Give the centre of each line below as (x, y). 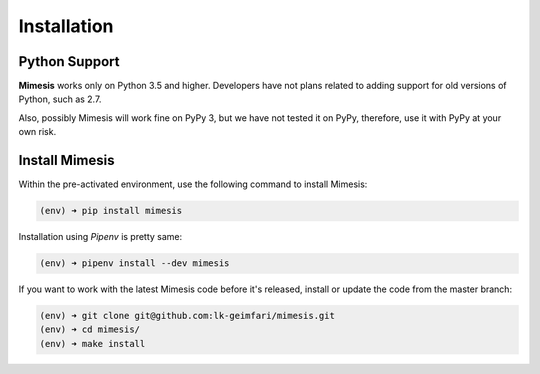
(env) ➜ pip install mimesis (111, 211)
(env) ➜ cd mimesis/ (89, 329)
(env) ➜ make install (92, 343)
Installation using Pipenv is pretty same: (100, 237)
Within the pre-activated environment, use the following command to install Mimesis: (193, 184)
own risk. (37, 132)
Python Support (69, 61)
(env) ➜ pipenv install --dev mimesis (134, 263)
